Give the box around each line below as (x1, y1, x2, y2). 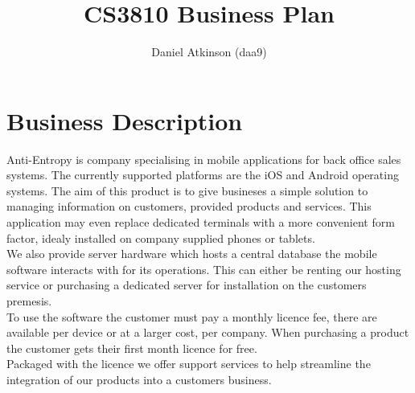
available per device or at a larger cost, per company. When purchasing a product (6, 324, 409, 341)
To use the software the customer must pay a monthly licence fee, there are (6, 308, 377, 325)
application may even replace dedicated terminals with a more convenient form (6, 214, 395, 231)
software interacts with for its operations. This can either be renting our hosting (6, 260, 401, 277)
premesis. (6, 293, 52, 309)
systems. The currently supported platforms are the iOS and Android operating (6, 166, 399, 183)
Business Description (6, 104, 243, 137)
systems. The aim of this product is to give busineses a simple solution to (6, 182, 368, 199)
